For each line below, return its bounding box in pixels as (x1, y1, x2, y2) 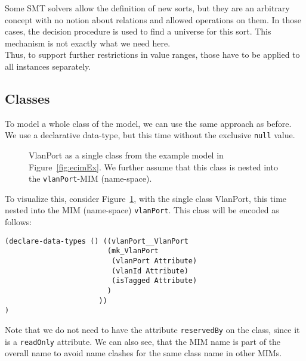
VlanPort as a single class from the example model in (29, 149, 224, 161)
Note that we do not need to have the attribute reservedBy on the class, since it (5, 323, 300, 335)
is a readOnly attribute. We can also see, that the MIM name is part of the (5, 335, 281, 347)
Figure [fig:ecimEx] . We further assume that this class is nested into (29, 160, 278, 173)
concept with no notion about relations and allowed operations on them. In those (5, 13, 301, 26)
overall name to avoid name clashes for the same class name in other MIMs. (5, 347, 282, 359)
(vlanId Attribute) (111, 266, 188, 275)
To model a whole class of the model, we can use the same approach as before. (5, 117, 292, 129)
